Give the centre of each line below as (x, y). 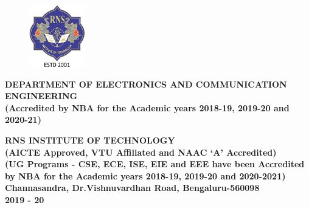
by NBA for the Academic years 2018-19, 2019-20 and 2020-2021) (145, 175)
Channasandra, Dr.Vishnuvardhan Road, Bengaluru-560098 (132, 188)
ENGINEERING (41, 96)
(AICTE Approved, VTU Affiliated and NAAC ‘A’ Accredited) (141, 152)
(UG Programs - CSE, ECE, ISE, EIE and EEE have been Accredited (155, 164)
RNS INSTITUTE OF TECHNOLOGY (90, 140)
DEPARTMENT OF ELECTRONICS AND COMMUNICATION (146, 84)
